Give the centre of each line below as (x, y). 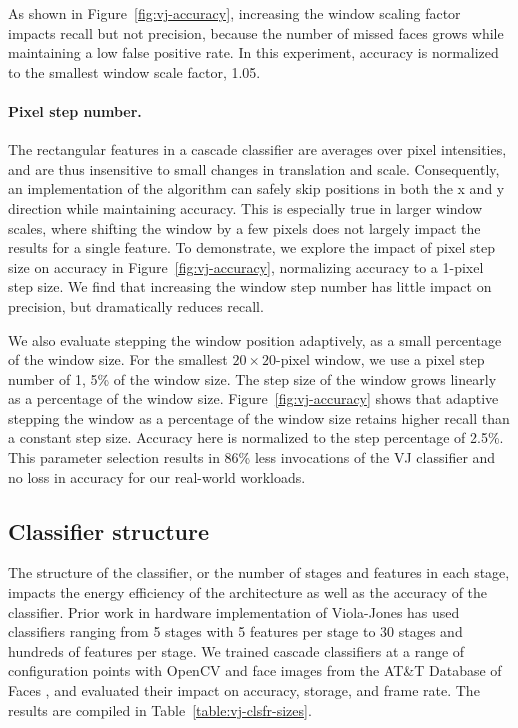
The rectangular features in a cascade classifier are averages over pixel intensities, (257, 149)
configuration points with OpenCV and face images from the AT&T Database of (255, 670)
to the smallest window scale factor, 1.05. (134, 71)
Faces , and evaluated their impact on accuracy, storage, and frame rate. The (244, 690)
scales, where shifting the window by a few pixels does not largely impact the (244, 227)
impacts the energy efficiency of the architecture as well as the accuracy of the (248, 592)
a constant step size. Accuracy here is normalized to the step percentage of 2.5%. (256, 437)
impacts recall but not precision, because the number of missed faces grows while (256, 32)
